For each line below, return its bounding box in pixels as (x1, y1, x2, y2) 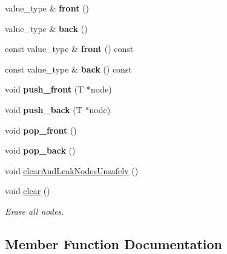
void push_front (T (5, 83, 84, 96)
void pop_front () (5, 123, 77, 136)
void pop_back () (5, 144, 76, 157)
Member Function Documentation (5, 234, 223, 253)
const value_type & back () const (5, 62, 132, 75)
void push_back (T (5, 103, 82, 116)
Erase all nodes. (5, 204, 64, 217)
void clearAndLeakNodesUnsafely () (5, 164, 139, 177)
